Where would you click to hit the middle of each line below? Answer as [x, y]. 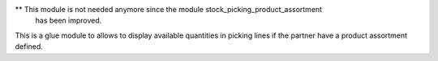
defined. [29, 47]
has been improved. [69, 21]
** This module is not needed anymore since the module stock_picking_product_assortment [169, 9]
